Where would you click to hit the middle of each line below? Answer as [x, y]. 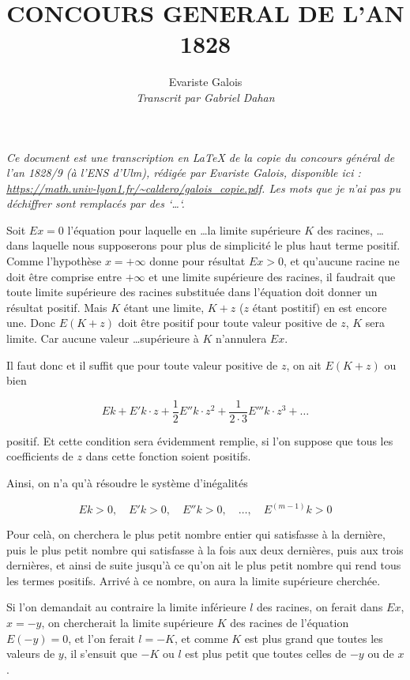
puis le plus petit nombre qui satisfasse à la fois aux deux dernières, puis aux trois [205, 549]
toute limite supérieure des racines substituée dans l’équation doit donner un [192, 292]
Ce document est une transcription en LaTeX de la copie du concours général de [201, 157]
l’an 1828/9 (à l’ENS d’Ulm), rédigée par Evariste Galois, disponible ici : [184, 173]
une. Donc [31, 323]
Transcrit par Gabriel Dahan [205, 97]
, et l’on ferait [102, 638]
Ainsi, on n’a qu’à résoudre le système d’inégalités [127, 483]
